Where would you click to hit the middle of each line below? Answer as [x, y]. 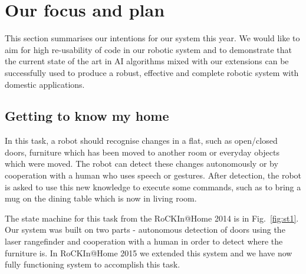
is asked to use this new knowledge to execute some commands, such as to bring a [153, 186]
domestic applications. [45, 84]
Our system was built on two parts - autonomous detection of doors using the [145, 230]
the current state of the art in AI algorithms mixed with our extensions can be [147, 61]
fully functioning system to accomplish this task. [93, 264]
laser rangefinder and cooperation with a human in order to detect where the [144, 241]
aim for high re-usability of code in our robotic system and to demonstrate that [149, 49]
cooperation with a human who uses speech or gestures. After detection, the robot [153, 175]
